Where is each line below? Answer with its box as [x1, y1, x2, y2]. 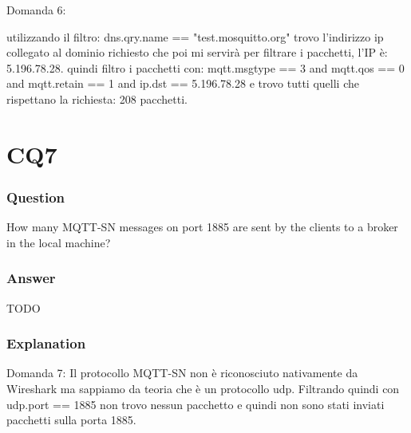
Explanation [6, 333, 86, 353]
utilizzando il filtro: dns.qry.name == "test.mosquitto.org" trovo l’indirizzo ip [6, 28, 384, 45]
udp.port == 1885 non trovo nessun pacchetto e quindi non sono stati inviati [6, 396, 385, 412]
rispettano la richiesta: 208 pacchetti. [6, 90, 188, 107]
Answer [6, 268, 56, 288]
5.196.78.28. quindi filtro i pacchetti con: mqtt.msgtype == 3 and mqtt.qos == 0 [6, 59, 405, 76]
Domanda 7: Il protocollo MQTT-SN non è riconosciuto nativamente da [6, 364, 358, 381]
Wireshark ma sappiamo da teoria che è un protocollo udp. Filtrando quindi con [6, 380, 400, 396]
